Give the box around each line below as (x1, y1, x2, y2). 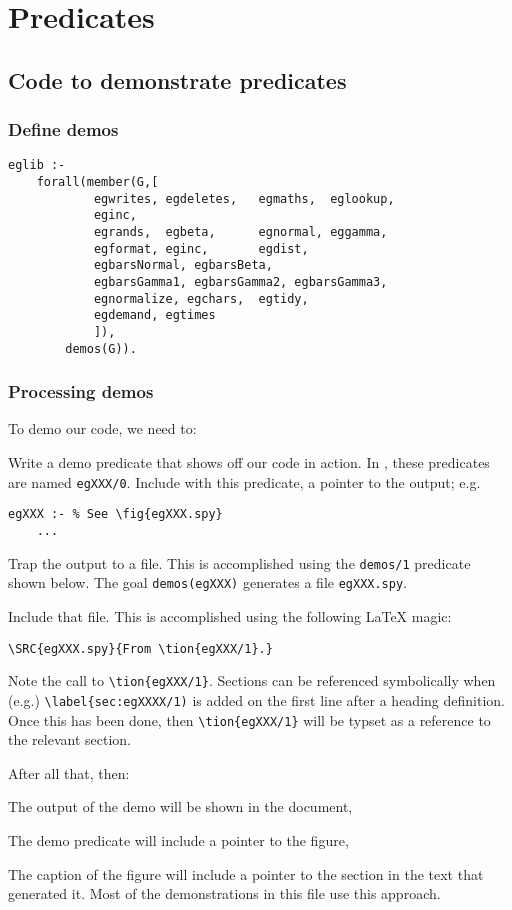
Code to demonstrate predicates (8, 64, 347, 95)
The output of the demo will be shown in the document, (8, 796, 353, 817)
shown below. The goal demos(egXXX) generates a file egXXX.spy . (8, 572, 408, 593)
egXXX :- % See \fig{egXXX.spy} (8, 507, 223, 522)
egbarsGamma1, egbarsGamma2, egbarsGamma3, (93, 274, 388, 289)
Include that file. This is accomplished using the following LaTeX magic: (8, 605, 452, 626)
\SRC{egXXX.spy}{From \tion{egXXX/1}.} (8, 641, 273, 656)
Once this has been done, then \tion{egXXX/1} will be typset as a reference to (8, 709, 491, 730)
